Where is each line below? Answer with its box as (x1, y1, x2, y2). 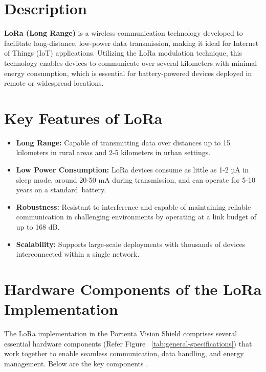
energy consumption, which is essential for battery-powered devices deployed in (4, 67, 252, 78)
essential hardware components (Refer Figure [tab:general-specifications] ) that (4, 338, 252, 349)
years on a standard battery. (16, 184, 106, 195)
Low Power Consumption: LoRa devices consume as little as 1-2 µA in (16, 164, 249, 175)
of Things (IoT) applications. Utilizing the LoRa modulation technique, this (4, 47, 242, 58)
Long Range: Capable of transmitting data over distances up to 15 (16, 137, 230, 147)
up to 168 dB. (16, 221, 60, 232)
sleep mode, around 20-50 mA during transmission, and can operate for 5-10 (16, 174, 255, 185)
